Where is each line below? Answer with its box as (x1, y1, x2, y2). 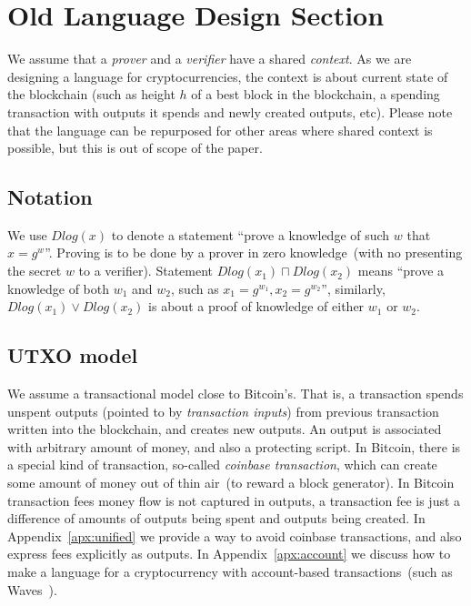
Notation (7, 183, 93, 211)
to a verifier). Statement (78, 261, 214, 280)
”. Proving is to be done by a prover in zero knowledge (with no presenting (45, 243, 463, 262)
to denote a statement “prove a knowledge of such (111, 225, 390, 244)
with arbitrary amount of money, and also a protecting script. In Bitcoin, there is (7, 437, 461, 456)
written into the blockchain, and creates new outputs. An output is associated (7, 419, 442, 439)
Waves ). (7, 580, 57, 599)
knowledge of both (7, 278, 110, 298)
